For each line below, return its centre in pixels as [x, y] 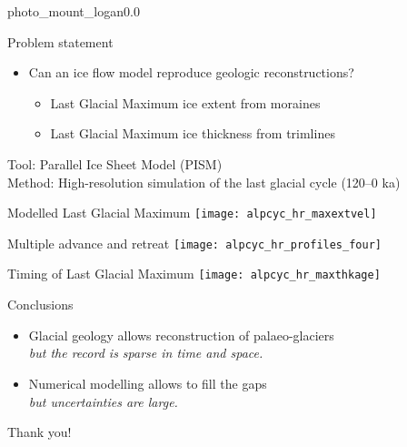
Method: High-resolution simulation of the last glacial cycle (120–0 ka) [204, 182]
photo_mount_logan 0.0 [74, 11]
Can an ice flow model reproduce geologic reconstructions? [191, 72]
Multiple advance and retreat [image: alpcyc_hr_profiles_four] [194, 243]
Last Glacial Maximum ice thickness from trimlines [193, 133]
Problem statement [60, 41]
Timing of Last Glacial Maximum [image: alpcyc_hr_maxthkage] [194, 274]
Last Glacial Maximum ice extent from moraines [185, 102]
